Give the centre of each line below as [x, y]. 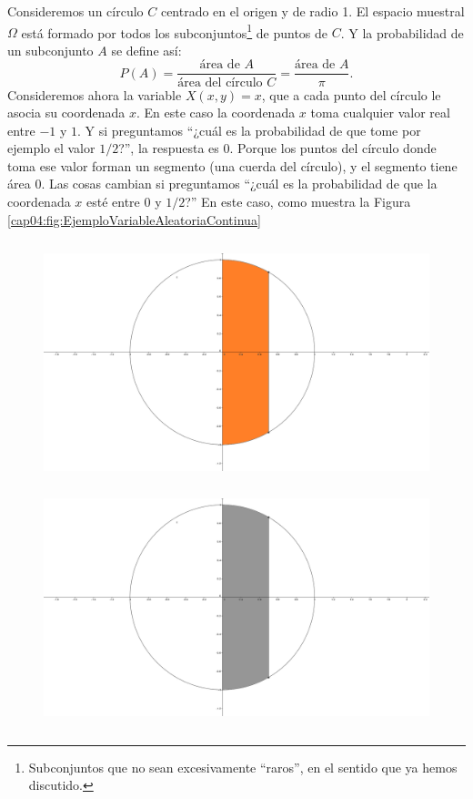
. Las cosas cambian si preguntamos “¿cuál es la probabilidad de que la [239, 184]
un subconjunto [50, 50]
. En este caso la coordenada [216, 113]
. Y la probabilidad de [402, 32]
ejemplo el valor [51, 148]
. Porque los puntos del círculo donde [333, 148]
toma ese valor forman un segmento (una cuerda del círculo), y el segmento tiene [232, 165]
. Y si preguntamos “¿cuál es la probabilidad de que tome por [249, 130]
